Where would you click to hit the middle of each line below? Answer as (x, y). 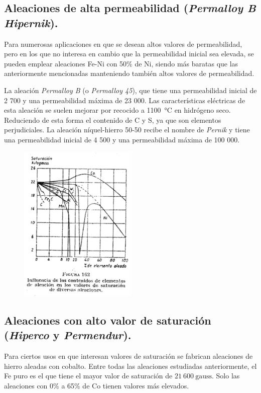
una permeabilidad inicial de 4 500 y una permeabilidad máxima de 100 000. (122, 139)
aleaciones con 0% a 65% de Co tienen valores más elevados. (97, 385)
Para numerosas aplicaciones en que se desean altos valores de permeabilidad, (123, 44)
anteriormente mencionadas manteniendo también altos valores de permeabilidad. (129, 73)
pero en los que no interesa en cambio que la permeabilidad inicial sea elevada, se (129, 54)
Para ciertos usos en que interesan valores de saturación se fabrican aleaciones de (128, 356)
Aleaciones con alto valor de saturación (108, 320)
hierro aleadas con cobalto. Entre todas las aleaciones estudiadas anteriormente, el (130, 366)
